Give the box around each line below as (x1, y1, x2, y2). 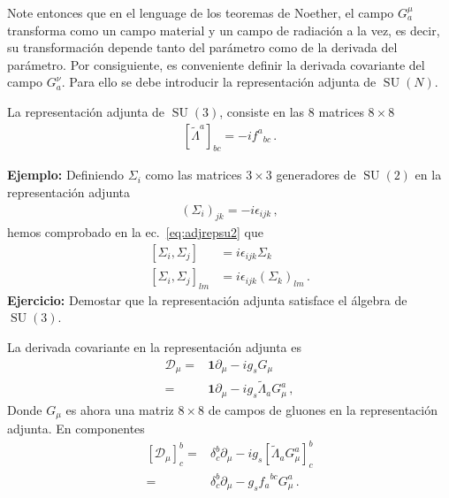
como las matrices (145, 165, 242, 184)
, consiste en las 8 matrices (219, 102, 364, 120)
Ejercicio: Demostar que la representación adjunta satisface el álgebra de (7, 290, 407, 309)
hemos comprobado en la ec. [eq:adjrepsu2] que (7, 223, 263, 241)
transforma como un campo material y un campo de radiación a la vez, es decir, (7, 20, 440, 39)
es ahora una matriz (65, 400, 174, 418)
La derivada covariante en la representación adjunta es (7, 338, 301, 356)
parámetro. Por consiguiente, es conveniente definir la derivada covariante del (7, 55, 425, 73)
